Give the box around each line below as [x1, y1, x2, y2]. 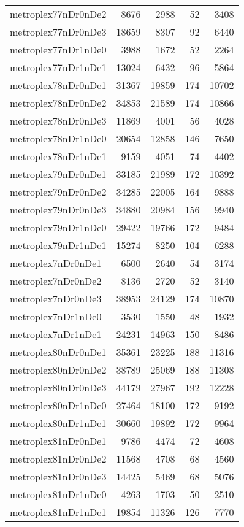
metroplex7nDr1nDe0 [10, 309, 102, 323]
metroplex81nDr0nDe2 [10, 452, 107, 466]
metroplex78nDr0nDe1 [10, 78, 107, 92]
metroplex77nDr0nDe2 [10, 7, 107, 21]
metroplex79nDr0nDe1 [10, 167, 107, 181]
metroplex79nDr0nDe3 [10, 202, 107, 217]
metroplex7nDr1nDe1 [10, 327, 102, 341]
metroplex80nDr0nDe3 [10, 380, 107, 394]
